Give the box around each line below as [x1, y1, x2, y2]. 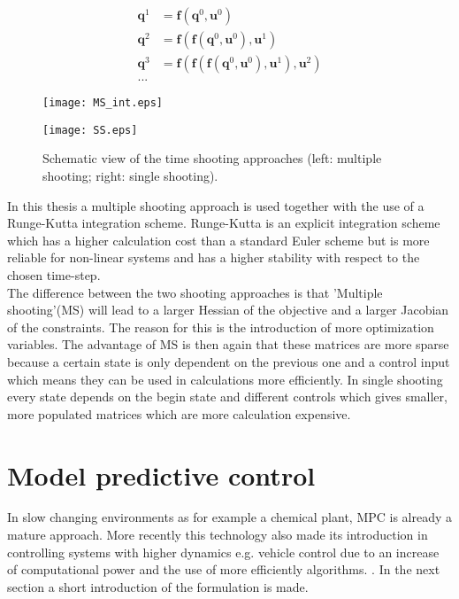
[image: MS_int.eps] [42, 97, 164, 110]
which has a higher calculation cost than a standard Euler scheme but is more [7, 230, 430, 249]
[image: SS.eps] [42, 123, 138, 136]
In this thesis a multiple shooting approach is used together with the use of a [7, 196, 425, 214]
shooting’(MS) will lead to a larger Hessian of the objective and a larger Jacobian [7, 300, 449, 319]
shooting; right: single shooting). [42, 167, 218, 185]
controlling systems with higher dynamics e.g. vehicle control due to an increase [7, 542, 440, 561]
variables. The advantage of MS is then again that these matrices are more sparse [7, 335, 449, 354]
